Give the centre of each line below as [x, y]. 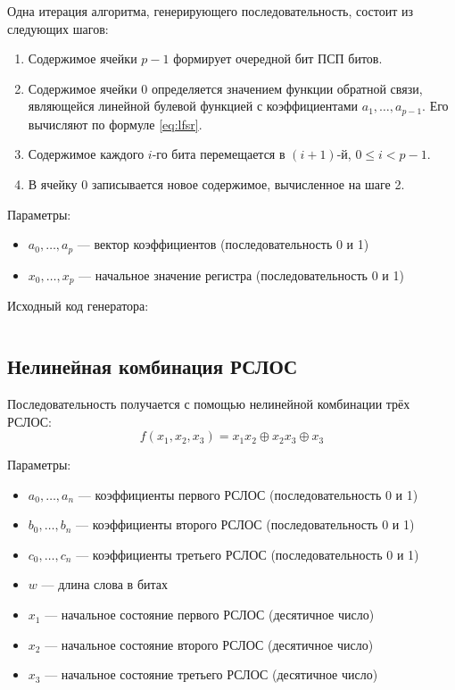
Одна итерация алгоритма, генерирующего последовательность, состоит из [210, 11]
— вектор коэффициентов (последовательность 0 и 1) [223, 244]
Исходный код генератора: [78, 306]
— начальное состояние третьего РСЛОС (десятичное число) [211, 674]
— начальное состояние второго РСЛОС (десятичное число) [209, 644]
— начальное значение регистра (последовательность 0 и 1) [241, 274]
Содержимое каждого [86, 154]
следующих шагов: [58, 28]
